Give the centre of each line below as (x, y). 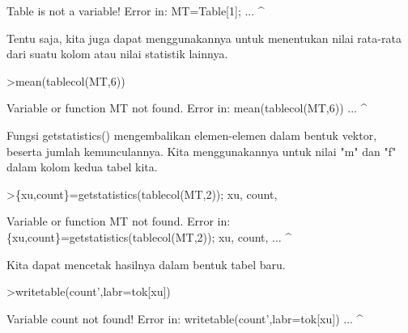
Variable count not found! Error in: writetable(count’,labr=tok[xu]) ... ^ (185, 318)
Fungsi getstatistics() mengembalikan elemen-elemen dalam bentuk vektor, (192, 135)
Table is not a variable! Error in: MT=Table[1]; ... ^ (136, 11)
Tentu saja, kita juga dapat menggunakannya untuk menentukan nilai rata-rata (204, 38)
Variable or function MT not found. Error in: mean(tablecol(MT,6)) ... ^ (187, 108)
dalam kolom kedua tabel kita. (82, 167)
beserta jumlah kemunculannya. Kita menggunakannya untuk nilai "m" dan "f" (202, 151)
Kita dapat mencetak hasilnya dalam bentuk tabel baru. (146, 264)
